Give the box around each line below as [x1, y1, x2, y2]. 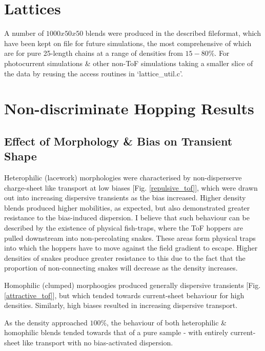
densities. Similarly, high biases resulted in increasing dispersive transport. [4, 300, 238, 311]
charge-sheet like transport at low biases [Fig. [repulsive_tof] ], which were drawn [4, 182, 258, 193]
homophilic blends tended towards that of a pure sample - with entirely [4, 327, 229, 338]
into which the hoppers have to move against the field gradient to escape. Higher [4, 242, 258, 253]
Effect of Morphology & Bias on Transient [4, 133, 233, 149]
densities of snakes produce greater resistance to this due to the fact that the [4, 252, 246, 263]
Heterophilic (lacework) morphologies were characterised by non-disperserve [4, 172, 242, 183]
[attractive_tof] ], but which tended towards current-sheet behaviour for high [4, 290, 244, 300]
